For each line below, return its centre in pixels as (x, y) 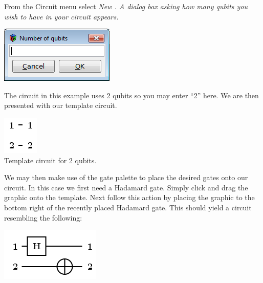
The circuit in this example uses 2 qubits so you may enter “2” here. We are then (131, 95)
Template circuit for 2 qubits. (50, 160)
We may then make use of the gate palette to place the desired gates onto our (126, 177)
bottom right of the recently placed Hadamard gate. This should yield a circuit (128, 207)
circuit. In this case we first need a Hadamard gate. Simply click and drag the (126, 187)
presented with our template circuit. (61, 105)
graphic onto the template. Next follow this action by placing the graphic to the (129, 197)
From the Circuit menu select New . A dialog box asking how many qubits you (126, 6)
